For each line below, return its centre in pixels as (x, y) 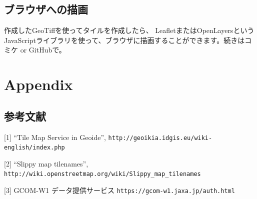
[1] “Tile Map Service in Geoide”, (55, 137)
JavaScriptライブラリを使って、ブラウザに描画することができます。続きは (124, 40)
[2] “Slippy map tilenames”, (46, 163)
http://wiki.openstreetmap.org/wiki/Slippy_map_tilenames (102, 174)
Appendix (38, 84)
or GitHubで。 (43, 50)
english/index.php (34, 148)
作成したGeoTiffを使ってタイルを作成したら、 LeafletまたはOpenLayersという (129, 30)
